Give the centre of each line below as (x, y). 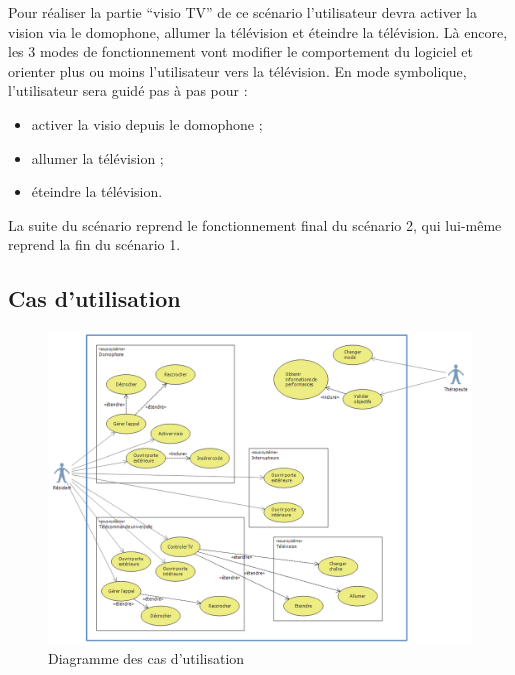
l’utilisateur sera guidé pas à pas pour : (128, 90)
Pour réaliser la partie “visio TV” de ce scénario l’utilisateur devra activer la (243, 12)
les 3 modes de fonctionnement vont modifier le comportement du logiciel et (240, 51)
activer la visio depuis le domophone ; (147, 123)
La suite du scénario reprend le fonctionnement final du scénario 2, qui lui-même (255, 224)
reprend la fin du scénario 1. (94, 244)
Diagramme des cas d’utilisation (146, 657)
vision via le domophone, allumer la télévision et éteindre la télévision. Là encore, (258, 31)
